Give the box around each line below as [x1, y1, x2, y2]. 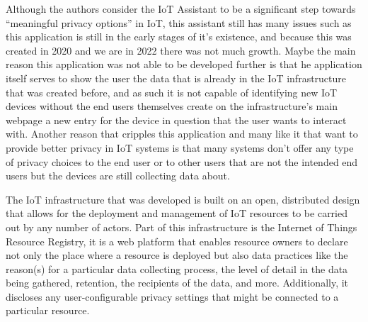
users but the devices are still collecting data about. [6, 168, 230, 183]
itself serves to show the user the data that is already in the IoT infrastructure [6, 70, 347, 85]
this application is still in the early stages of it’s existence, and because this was [6, 29, 352, 44]
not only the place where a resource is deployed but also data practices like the [6, 248, 348, 262]
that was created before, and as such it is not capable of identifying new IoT [6, 84, 338, 99]
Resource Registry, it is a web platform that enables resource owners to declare [6, 233, 348, 248]
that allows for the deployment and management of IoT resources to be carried [6, 206, 347, 221]
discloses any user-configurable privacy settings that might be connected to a [6, 289, 339, 304]
